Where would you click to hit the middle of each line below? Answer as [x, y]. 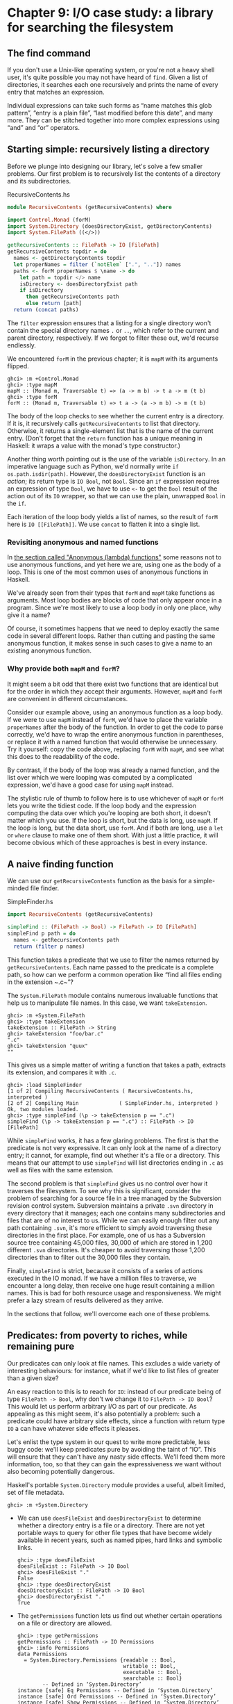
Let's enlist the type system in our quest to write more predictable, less [109, 1442]
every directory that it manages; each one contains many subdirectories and [116, 1213]
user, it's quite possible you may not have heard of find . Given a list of [107, 77]
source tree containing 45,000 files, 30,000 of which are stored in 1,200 [110, 1243]
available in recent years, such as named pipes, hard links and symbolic [120, 1540]
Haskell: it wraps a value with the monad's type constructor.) [94, 445]
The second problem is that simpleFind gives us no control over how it [107, 1183]
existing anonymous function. [50, 650]
